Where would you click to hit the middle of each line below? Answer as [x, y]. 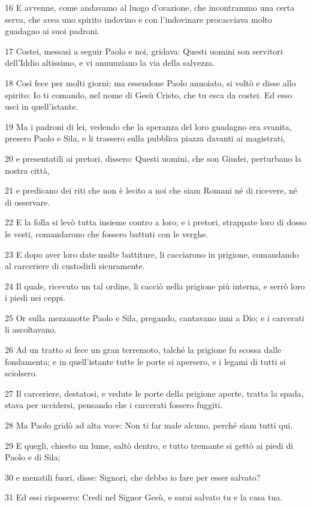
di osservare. [28, 202]
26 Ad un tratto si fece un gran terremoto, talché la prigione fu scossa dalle [143, 350]
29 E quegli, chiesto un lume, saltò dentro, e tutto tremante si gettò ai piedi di [149, 445]
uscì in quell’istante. [42, 106]
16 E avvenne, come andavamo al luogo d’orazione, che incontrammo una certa [150, 7]
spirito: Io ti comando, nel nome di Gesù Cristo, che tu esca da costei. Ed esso [149, 94]
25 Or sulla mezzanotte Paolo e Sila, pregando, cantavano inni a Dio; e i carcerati [155, 317]
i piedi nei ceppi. [35, 298]
